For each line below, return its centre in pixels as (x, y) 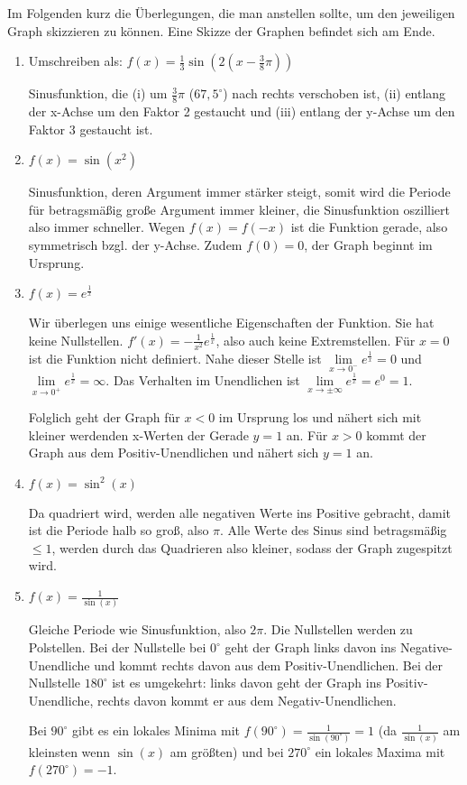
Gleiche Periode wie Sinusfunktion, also (137, 629)
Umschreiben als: (75, 61)
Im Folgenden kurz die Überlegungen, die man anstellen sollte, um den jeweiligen (231, 13)
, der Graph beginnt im (368, 244)
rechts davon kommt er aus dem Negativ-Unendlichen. (247, 700)
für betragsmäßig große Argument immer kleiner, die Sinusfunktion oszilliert (239, 209)
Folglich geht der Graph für (104, 416)
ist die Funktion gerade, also (369, 227)
